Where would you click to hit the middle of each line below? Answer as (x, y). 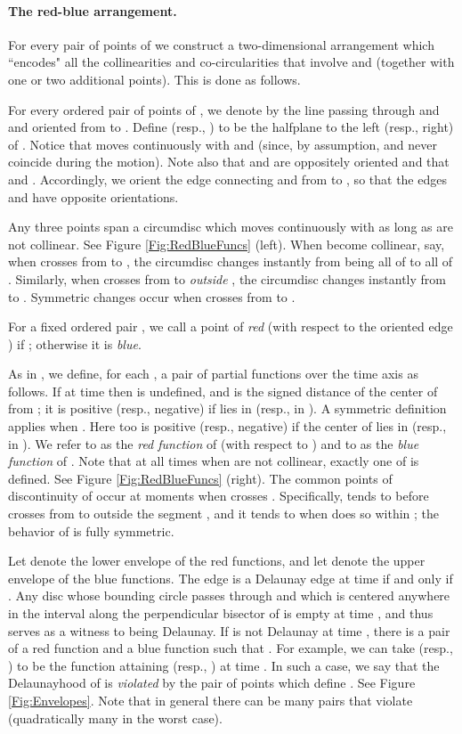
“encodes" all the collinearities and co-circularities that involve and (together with (231, 62)
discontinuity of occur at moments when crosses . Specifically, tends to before (219, 496)
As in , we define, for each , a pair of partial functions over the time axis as (213, 374)
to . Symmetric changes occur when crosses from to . (152, 296)
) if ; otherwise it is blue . (75, 343)
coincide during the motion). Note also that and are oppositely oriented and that (229, 162)
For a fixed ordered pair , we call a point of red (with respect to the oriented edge (231, 326)
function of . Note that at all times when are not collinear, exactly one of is (214, 461)
